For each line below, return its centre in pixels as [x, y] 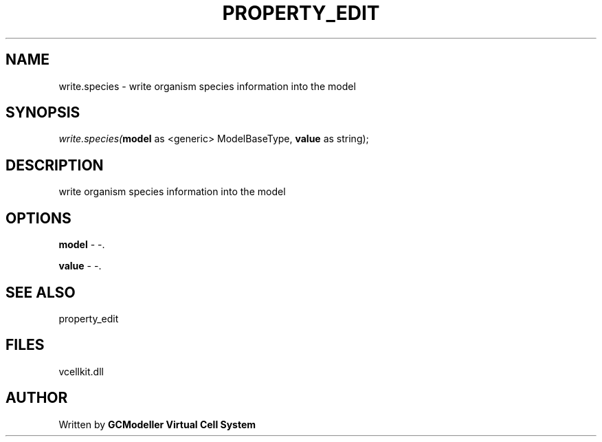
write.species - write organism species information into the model [207, 86]
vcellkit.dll [81, 371]
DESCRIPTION [55, 165]
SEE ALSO [41, 292]
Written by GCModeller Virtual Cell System [157, 424]
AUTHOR [37, 398]
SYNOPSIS [43, 113]
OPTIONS [38, 218]
